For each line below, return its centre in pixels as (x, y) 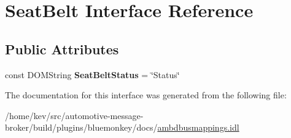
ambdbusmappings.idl (198, 127)
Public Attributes (62, 49)
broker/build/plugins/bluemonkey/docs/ (81, 127)
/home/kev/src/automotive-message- (74, 115)
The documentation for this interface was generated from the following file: (146, 95)
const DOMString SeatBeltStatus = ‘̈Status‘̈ (92, 74)
